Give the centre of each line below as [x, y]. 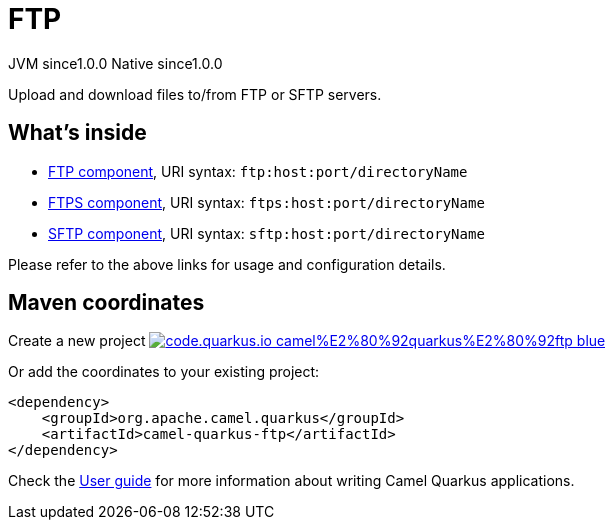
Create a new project [77, 341]
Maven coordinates [106, 303]
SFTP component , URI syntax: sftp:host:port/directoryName [266, 233]
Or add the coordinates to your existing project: [164, 372]
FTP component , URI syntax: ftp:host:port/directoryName [258, 171]
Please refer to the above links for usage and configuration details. [227, 264]
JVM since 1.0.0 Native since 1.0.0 [115, 63]
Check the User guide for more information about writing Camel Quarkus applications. [291, 481]
